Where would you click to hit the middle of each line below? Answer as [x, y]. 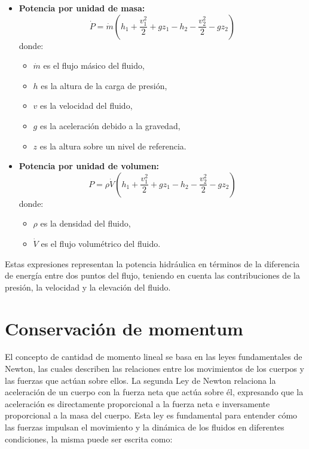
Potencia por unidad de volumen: [89, 166]
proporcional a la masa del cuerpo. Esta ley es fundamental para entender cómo [151, 415]
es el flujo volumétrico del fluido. [101, 243]
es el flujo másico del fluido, [94, 65]
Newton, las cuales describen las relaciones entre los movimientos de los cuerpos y [154, 369]
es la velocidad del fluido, [86, 106]
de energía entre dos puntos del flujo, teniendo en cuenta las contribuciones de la [152, 275]
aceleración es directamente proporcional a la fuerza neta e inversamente [137, 403]
